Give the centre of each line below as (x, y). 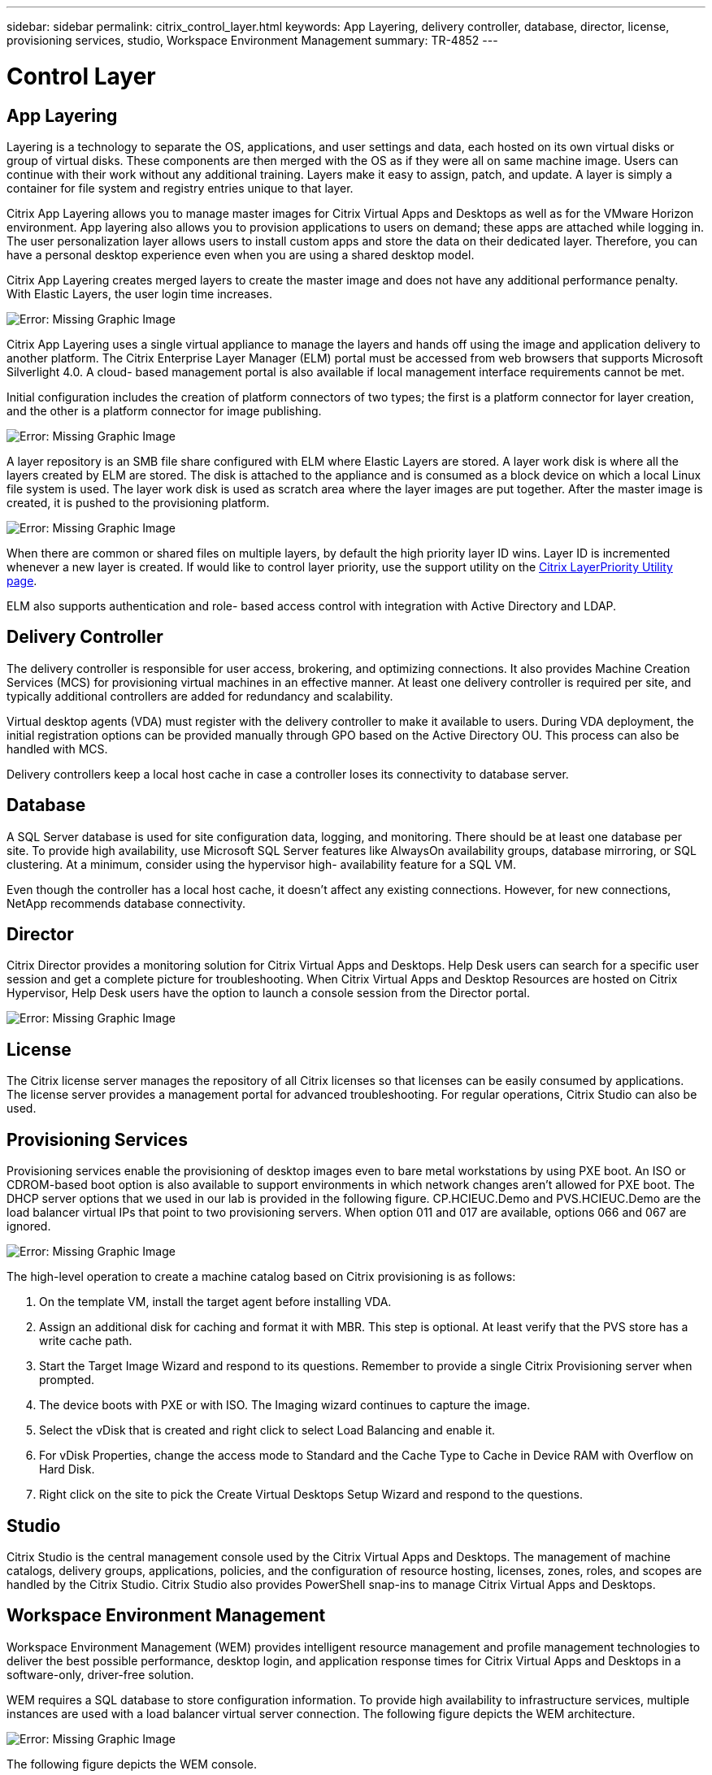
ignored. (29, 1226)
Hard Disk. (67, 1469)
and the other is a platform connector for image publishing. (164, 410)
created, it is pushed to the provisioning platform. (138, 502)
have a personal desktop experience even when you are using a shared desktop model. (241, 254)
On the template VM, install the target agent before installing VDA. (215, 1302)
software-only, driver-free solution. (100, 1674)
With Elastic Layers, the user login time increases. (140, 293)
